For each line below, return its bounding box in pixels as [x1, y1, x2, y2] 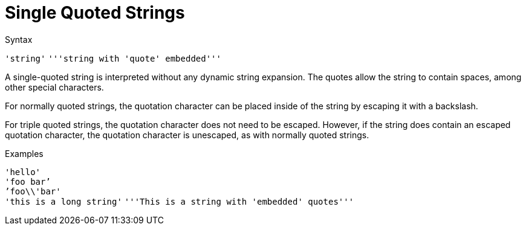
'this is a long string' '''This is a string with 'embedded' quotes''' [5, 196, 354, 206]
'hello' [5, 167, 41, 177]
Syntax [5, 34, 33, 45]
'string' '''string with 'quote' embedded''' [5, 53, 221, 63]
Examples [5, 148, 44, 159]
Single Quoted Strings [5, 2, 185, 23]
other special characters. [5, 81, 104, 92]
